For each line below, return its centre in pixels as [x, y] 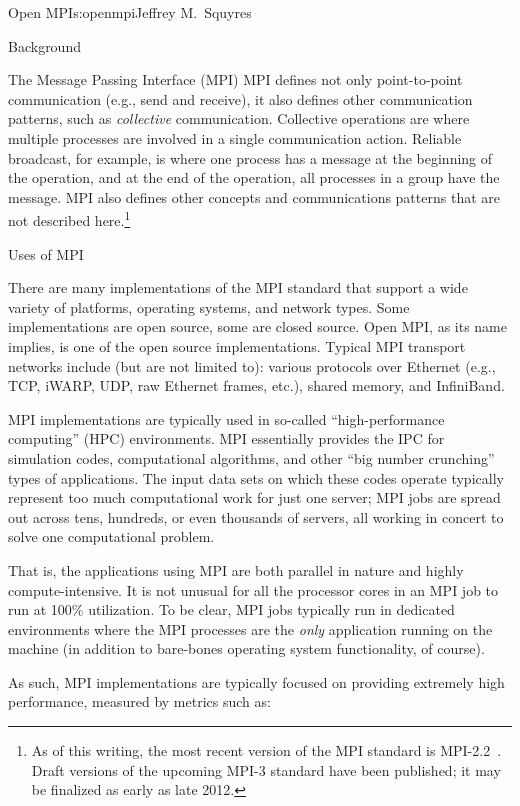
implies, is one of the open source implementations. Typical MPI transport [237, 345]
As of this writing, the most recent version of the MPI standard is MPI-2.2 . [266, 750]
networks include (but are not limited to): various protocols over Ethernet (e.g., [252, 365]
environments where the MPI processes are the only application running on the [250, 628]
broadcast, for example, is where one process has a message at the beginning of [250, 157]
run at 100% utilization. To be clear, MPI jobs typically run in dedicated [231, 609]
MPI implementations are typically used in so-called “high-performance [226, 418]
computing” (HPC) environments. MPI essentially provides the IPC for [226, 438]
